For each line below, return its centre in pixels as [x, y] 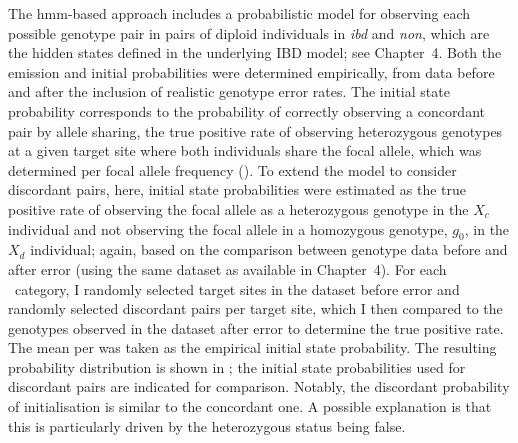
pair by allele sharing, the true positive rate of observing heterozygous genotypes [255, 130]
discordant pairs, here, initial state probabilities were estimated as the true [237, 189]
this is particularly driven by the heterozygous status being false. [207, 425]
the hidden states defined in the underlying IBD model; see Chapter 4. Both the [255, 52]
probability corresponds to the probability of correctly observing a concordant [246, 110]
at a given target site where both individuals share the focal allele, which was [245, 150]
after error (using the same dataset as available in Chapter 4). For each [227, 268]
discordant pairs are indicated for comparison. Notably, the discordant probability [259, 386]
